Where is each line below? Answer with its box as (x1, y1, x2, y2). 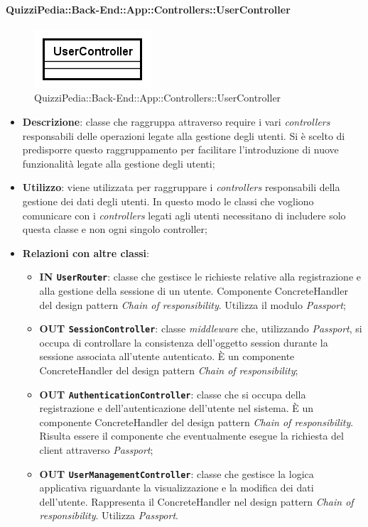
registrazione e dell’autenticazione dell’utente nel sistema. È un (39, 401, 314, 415)
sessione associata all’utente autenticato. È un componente (39, 349, 295, 364)
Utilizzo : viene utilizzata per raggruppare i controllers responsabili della (22, 180, 340, 195)
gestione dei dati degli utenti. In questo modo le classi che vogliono (22, 193, 314, 208)
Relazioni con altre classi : (22, 245, 149, 260)
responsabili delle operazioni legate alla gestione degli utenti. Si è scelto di (22, 128, 345, 143)
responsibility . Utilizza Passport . (39, 508, 178, 523)
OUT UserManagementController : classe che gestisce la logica (39, 466, 314, 481)
